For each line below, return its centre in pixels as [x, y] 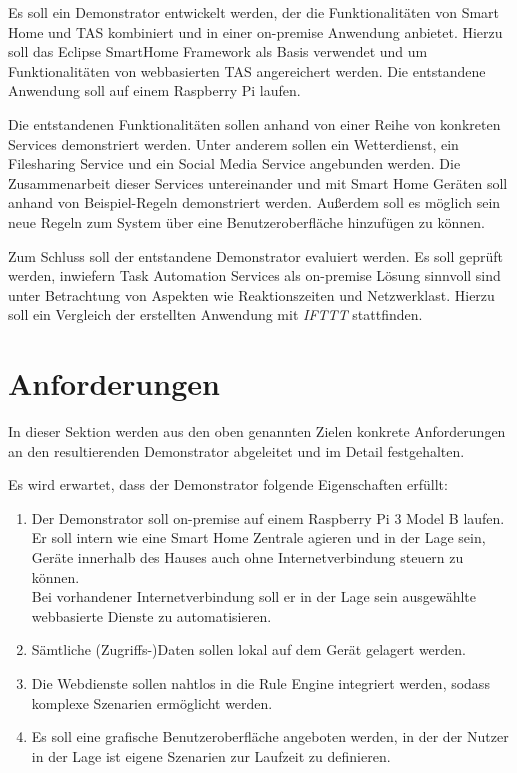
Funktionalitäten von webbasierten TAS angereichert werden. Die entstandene [247, 70]
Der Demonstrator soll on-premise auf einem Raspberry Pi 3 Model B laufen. [268, 517]
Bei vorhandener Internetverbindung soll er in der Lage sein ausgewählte [253, 596]
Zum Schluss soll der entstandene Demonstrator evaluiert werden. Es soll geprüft [256, 255]
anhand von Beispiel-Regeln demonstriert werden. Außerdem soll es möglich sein [254, 202]
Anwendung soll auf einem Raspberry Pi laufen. [154, 90]
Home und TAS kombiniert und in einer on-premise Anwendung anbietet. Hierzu [255, 31]
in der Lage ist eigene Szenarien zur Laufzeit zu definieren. [211, 755]
